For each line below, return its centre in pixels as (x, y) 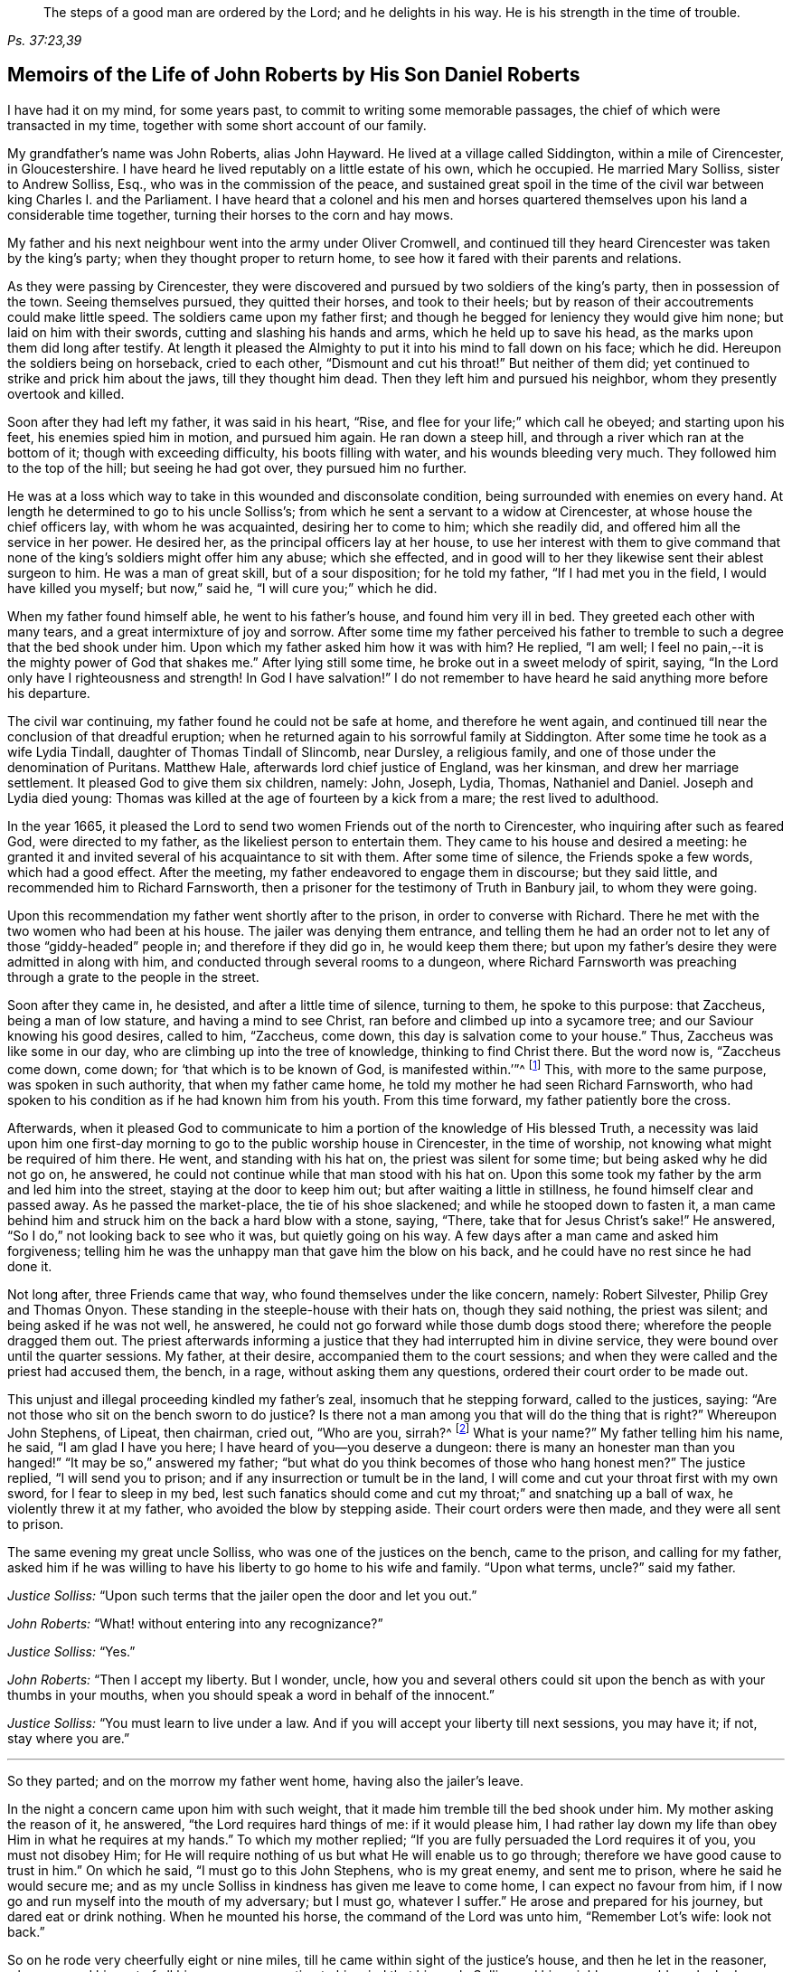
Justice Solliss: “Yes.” (71, 1652)
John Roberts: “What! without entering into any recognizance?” (195, 1624)
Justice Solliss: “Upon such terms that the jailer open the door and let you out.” (242, 1596)
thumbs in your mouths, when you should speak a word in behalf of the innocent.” (251, 1695)
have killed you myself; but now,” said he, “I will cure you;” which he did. (222, 588)
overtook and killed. (66, 393)
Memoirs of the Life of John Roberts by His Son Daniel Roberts (294, 75)
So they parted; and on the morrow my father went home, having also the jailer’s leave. (265, 1781)
